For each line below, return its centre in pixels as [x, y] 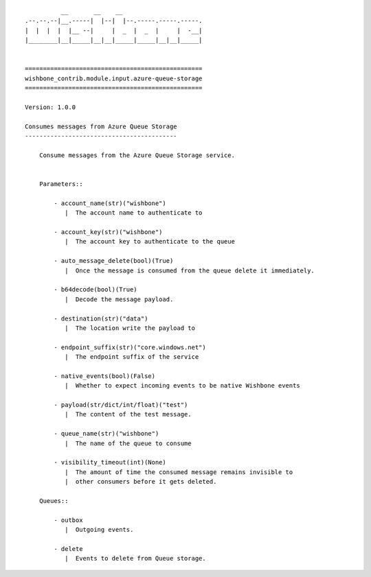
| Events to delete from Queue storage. [135, 558]
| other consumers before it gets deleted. [140, 482]
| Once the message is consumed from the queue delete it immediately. [190, 270]
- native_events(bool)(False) [105, 376]
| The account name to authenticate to [133, 213]
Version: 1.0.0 [50, 107]
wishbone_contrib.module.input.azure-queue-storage [114, 78]
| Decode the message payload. [119, 299]
